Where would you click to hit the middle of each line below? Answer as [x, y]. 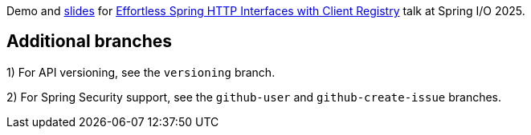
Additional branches [90, 42]
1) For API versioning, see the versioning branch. [141, 72]
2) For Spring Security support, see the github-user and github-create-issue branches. [254, 97]
